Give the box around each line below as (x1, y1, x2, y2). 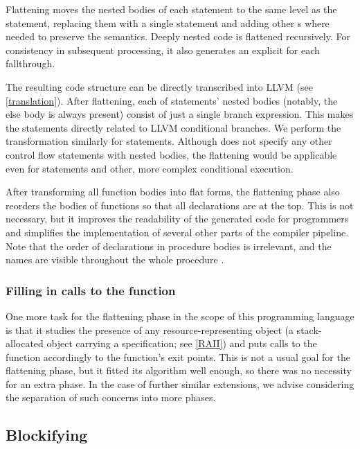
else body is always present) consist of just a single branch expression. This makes (6, 107, 354, 121)
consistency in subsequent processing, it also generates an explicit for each (6, 42, 320, 57)
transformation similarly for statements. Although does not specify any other (6, 134, 332, 148)
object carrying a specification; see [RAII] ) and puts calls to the (46, 336, 317, 351)
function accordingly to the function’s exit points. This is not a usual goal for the (6, 349, 350, 364)
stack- (296, 322, 322, 337)
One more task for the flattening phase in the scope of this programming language (6, 308, 354, 323)
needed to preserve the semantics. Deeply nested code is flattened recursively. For (6, 29, 350, 44)
